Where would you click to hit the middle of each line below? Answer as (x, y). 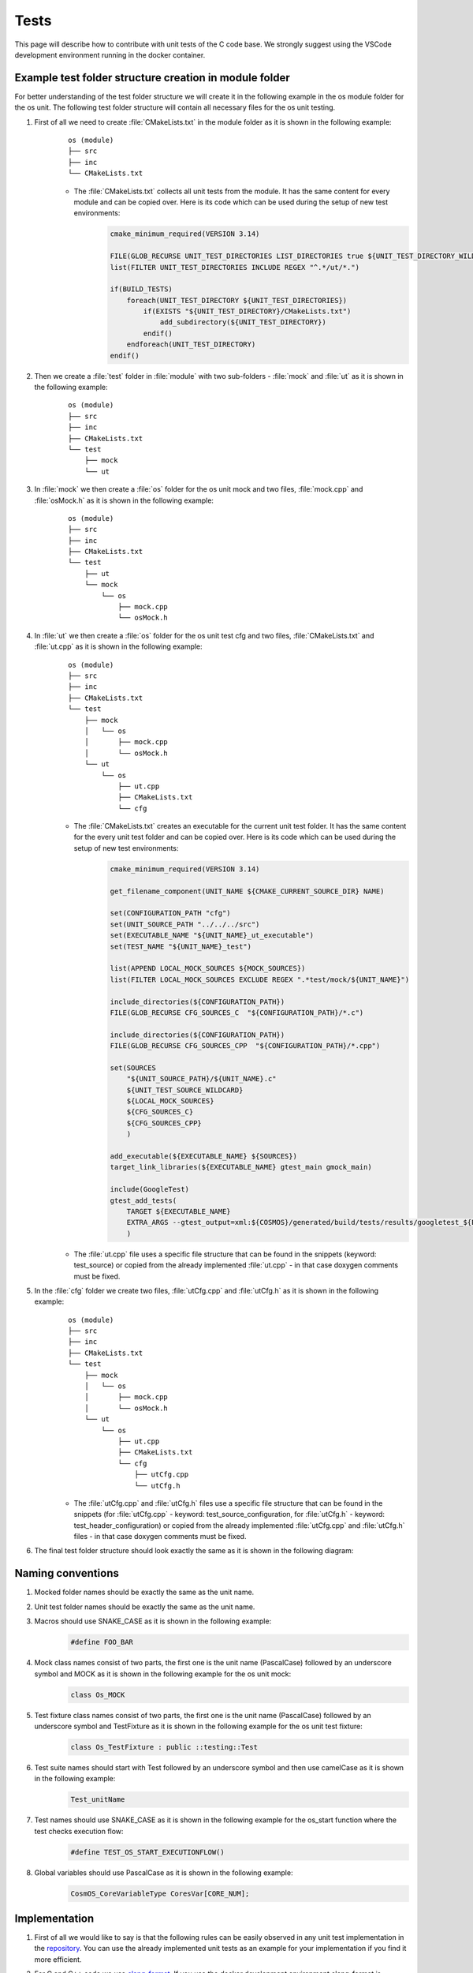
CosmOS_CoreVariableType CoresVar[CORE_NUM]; (160, 1893)
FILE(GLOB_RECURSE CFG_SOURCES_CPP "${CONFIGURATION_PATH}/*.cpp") (245, 1046)
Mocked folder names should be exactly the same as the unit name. (144, 1592)
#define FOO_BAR (102, 1642)
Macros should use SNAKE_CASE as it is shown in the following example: (153, 1621)
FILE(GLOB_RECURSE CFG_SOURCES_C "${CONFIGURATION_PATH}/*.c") (237, 1013)
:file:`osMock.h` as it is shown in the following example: (124, 500)
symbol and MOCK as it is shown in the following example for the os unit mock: (163, 1674)
